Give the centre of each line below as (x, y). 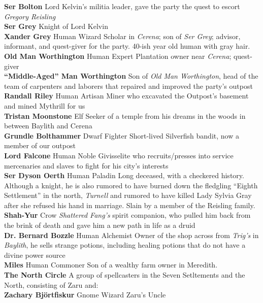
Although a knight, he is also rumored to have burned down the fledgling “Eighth (131, 185)
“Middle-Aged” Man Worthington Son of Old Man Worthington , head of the (131, 76)
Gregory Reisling (30, 16)
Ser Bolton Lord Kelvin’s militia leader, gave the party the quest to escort (122, 6)
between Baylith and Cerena (48, 126)
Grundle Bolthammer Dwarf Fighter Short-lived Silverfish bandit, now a (122, 135)
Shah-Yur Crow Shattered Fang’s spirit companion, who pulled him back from (127, 215)
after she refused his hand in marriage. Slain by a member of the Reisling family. (130, 205)
